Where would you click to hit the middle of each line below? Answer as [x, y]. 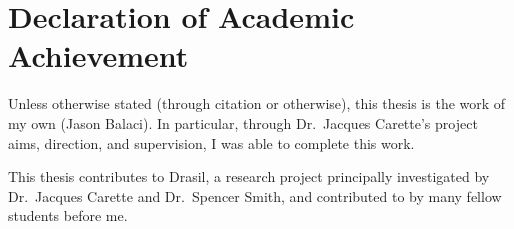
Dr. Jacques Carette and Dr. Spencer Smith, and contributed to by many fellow [255, 195]
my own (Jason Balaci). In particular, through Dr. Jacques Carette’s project [243, 122]
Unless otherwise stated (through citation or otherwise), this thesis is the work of [257, 103]
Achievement [98, 55]
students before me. [68, 215]
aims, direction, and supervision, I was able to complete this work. [211, 142]
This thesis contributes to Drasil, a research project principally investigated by [249, 176]
